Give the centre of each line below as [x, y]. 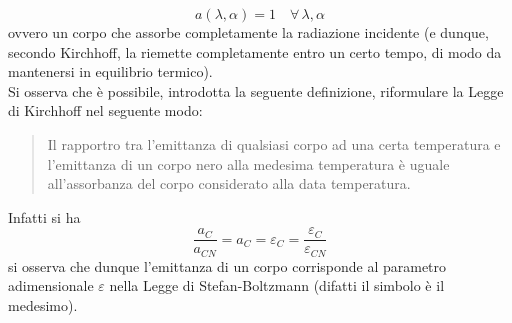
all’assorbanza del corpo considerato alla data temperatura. [229, 183]
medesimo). [43, 305]
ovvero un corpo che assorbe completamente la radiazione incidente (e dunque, [248, 32]
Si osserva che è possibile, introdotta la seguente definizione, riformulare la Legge [256, 90]
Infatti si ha [44, 216]
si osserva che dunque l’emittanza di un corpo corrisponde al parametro [227, 265]
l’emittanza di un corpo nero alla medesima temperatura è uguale [248, 163]
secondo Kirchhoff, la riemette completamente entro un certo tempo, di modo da [255, 51]
